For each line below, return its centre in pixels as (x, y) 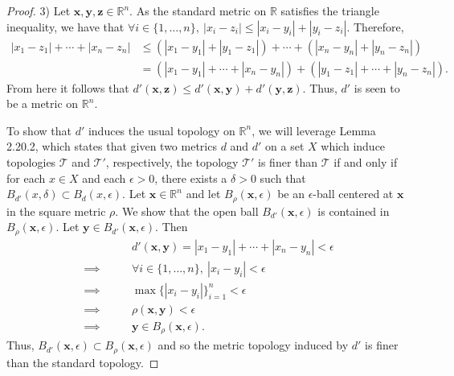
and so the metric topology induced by (253, 345)
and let (203, 194)
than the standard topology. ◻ (83, 362)
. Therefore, (375, 26)
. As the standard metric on (198, 10)
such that (283, 178)
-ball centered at (353, 194)
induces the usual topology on (162, 130)
